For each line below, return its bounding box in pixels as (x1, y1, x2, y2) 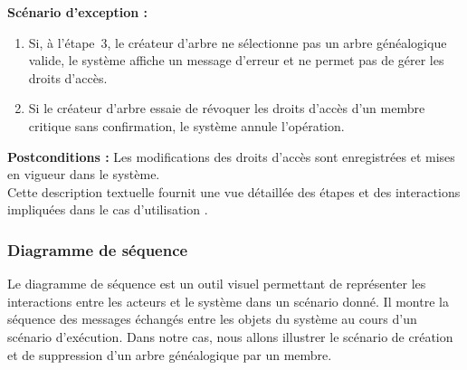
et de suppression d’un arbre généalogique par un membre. (7, 345, 332, 364)
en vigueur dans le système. (7, 165, 160, 184)
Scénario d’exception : (7, 3, 148, 21)
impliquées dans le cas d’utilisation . (7, 200, 208, 219)
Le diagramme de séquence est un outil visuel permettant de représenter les (7, 274, 426, 293)
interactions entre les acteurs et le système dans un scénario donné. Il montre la (7, 291, 449, 310)
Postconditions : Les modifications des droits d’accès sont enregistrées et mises (7, 147, 455, 166)
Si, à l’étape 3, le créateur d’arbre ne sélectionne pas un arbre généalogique (28, 33, 447, 52)
